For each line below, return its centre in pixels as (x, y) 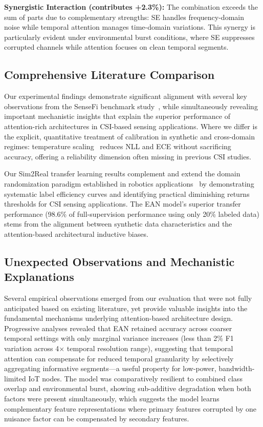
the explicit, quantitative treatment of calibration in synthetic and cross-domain (129, 136)
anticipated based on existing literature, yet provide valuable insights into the (126, 308)
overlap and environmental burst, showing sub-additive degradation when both (128, 388)
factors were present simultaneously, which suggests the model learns (112, 399)
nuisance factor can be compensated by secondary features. (97, 419)
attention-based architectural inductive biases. (76, 233)
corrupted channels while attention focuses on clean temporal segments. (116, 47)
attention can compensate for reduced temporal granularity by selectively (119, 358)
